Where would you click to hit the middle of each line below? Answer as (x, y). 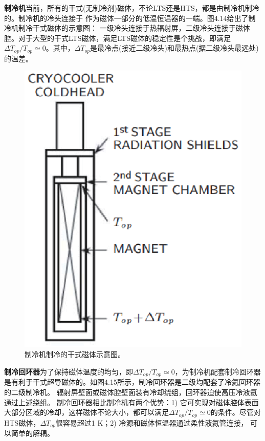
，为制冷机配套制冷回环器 (218, 371)
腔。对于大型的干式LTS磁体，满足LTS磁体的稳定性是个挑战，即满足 (117, 38)
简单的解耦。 (32, 433)
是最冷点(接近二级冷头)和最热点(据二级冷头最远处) (174, 48)
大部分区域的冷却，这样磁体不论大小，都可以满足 (86, 412)
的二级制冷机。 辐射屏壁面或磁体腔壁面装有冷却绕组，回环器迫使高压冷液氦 (131, 392)
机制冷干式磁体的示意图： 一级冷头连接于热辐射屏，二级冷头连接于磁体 (130, 28)
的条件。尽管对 (236, 412)
